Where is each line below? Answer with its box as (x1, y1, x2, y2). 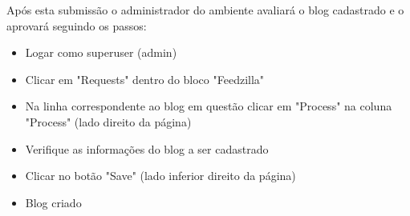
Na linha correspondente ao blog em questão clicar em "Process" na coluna (25, 98, 392, 114)
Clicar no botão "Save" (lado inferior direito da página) (25, 167, 296, 184)
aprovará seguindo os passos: (6, 17, 147, 34)
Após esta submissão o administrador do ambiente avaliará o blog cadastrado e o (6, 2, 404, 18)
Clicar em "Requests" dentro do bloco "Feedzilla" (25, 70, 265, 87)
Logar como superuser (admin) (25, 44, 177, 61)
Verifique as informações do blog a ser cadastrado (25, 140, 269, 157)
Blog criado (25, 194, 82, 210)
